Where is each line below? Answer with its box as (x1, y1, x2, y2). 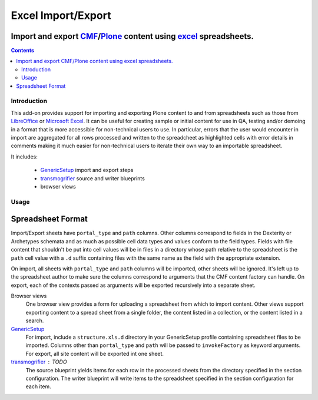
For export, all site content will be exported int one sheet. (25, 350, 164, 357)
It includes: (11, 153, 38, 160)
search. (25, 317, 44, 324)
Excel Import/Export (11, 9, 111, 22)
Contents (11, 47, 35, 54)
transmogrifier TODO (11, 358, 67, 365)
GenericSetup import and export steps (40, 167, 134, 174)
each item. (25, 383, 51, 390)
